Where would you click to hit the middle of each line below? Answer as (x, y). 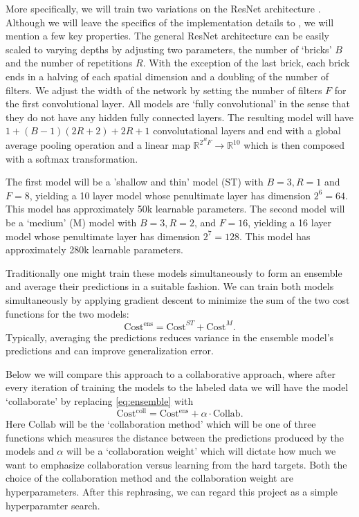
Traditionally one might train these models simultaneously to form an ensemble (174, 272)
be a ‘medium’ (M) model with (71, 222)
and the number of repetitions (69, 63)
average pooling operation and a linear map (98, 145)
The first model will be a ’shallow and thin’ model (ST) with (135, 182)
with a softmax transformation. (72, 158)
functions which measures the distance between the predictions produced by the (175, 437)
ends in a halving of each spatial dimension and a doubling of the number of (167, 76)
